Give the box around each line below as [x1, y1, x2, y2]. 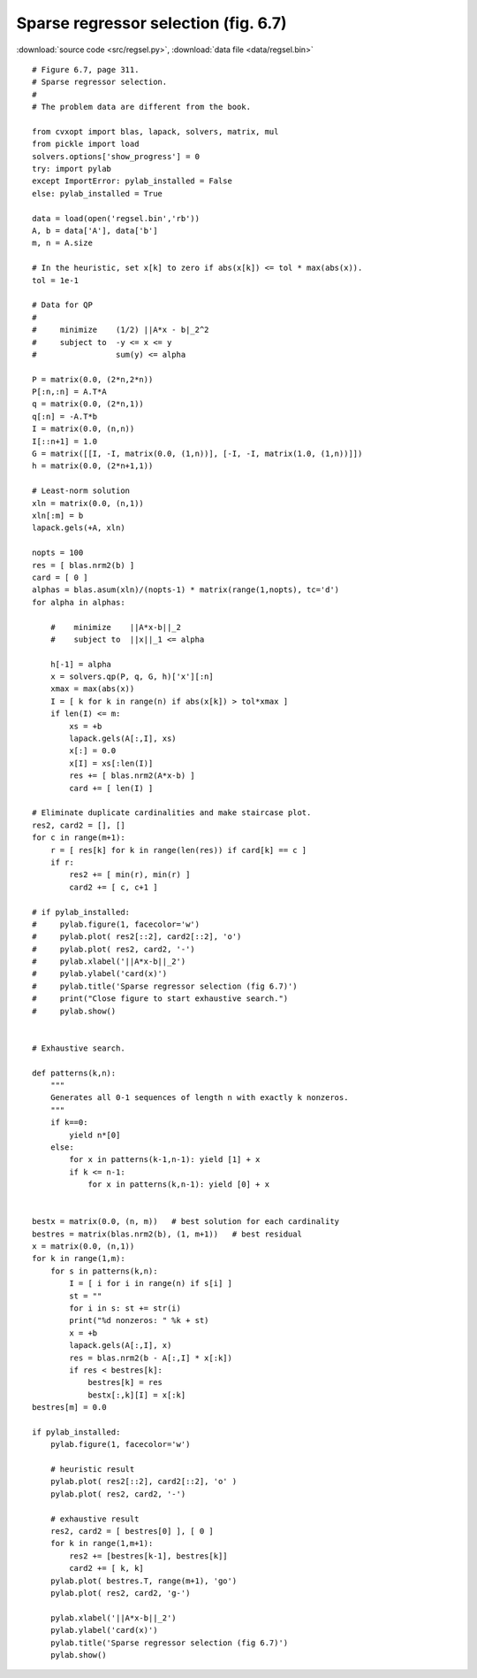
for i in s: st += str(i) [69, 1304, 181, 1313]
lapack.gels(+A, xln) [32, 523, 125, 533]
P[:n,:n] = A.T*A [32, 387, 107, 397]
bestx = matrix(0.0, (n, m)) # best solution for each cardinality [32, 1217, 340, 1227]
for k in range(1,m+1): [49, 1538, 154, 1549]
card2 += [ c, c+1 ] [69, 881, 158, 892]
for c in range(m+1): [32, 833, 125, 843]
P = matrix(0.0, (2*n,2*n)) [32, 374, 154, 384]
